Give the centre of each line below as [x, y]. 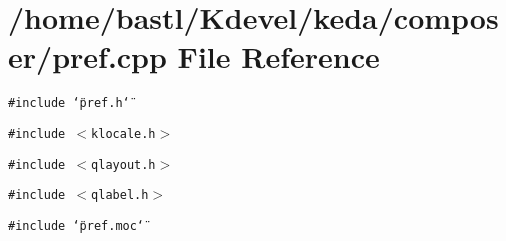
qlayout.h [123, 164]
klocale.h [123, 133]
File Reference [278, 56]
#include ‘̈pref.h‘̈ [69, 103]
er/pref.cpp [87, 56]
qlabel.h [120, 195]
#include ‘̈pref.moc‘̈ [76, 225]
